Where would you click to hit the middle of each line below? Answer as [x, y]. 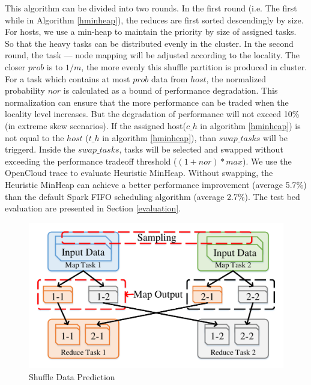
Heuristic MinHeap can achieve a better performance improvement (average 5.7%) [156, 184]
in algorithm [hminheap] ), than [159, 137]
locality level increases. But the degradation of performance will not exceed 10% [152, 114]
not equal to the [35, 137]
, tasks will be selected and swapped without [201, 149]
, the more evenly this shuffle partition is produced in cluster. [194, 66]
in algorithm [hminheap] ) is [250, 125]
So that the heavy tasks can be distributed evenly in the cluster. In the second [149, 43]
